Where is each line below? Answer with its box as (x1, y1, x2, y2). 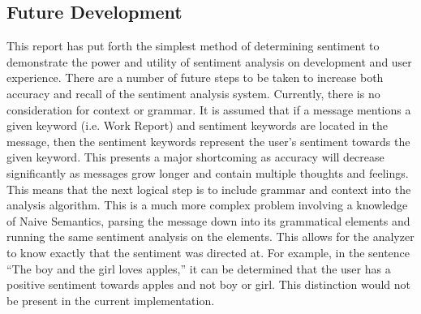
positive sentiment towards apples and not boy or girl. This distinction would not (6, 276, 410, 293)
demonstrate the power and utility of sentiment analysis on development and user (6, 53, 412, 70)
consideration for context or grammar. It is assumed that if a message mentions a (6, 101, 411, 118)
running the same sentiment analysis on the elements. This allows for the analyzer (6, 228, 415, 245)
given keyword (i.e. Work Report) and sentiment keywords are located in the (6, 117, 388, 134)
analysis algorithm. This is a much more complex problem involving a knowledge (6, 196, 408, 213)
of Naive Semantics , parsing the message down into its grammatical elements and (6, 212, 410, 229)
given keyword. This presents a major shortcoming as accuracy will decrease (6, 148, 384, 166)
